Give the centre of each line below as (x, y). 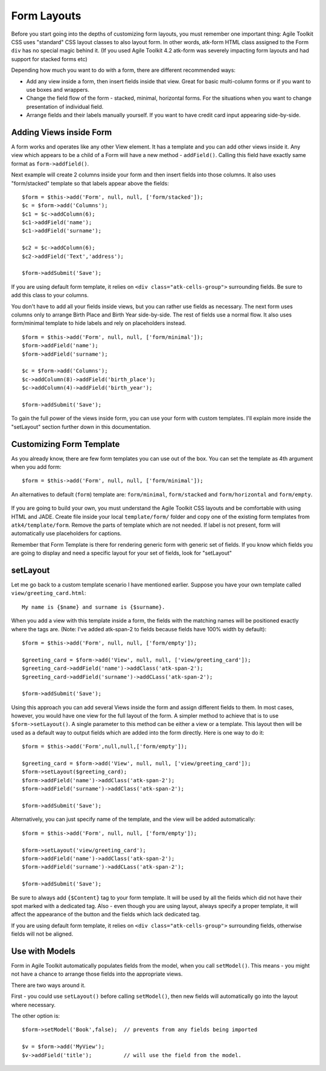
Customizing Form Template (66, 444)
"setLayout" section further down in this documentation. (81, 426)
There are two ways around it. (48, 985)
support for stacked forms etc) (49, 59)
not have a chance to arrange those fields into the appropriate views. (97, 974)
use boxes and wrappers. (58, 89)
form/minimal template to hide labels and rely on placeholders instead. (99, 323)
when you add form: (36, 467)
